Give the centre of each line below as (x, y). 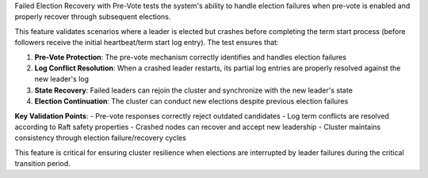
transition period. (42, 164)
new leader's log (62, 79)
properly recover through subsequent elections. (93, 17)
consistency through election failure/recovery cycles (100, 138)
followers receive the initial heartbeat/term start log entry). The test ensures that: (147, 43)
